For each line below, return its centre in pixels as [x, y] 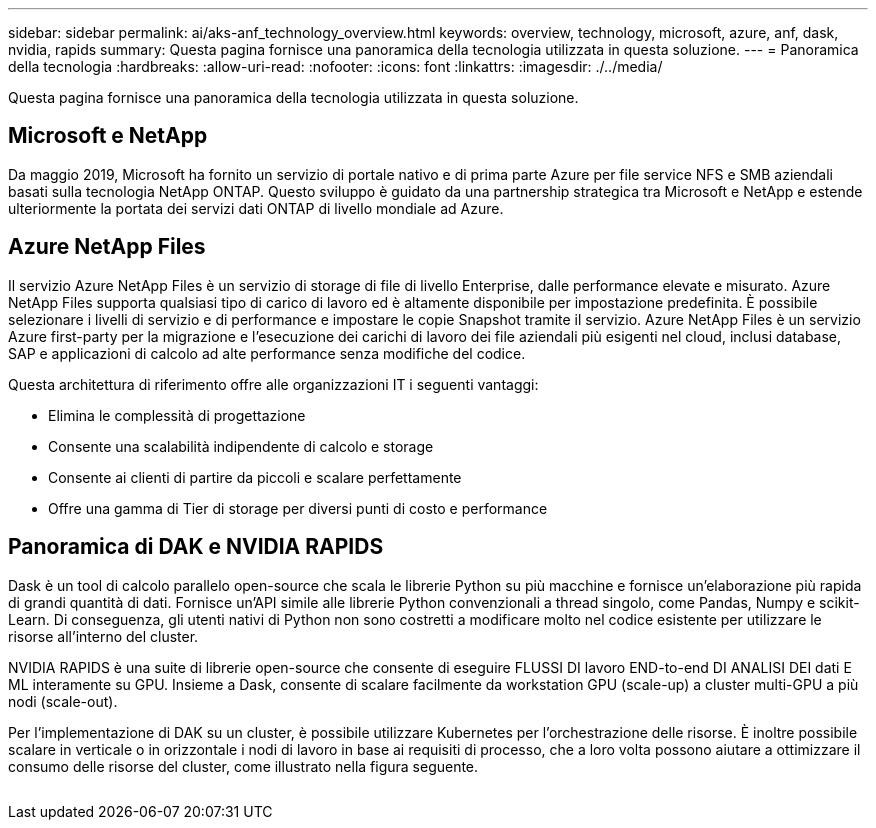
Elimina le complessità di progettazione [177, 415]
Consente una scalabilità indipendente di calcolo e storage [241, 446]
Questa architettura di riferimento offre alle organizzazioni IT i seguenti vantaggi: [273, 384]
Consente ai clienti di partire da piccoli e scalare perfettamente [255, 477]
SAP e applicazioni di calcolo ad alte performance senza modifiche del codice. [267, 353]
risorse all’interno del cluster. [103, 636]
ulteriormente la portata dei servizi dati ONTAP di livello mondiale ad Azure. [256, 208]
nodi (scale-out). [63, 701]
